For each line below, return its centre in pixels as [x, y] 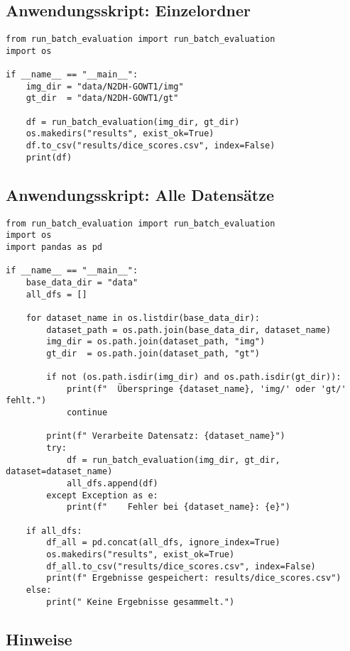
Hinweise [39, 639]
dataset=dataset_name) [59, 472]
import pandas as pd [54, 247]
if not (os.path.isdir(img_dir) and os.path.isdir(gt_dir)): [194, 377]
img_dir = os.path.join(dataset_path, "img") [156, 342]
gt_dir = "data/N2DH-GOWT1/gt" [102, 98]
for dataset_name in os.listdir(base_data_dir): [143, 318]
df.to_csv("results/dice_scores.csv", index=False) [151, 146]
